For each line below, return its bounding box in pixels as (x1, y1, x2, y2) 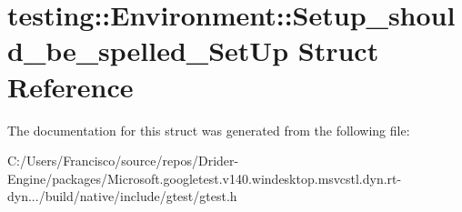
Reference (7, 67, 134, 105)
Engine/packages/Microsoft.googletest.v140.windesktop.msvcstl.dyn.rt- (7, 168, 402, 187)
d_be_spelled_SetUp (7, 32, 289, 69)
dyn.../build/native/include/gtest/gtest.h (7, 187, 237, 206)
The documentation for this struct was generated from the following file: (7, 120, 410, 139)
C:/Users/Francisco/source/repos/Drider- (7, 151, 239, 170)
